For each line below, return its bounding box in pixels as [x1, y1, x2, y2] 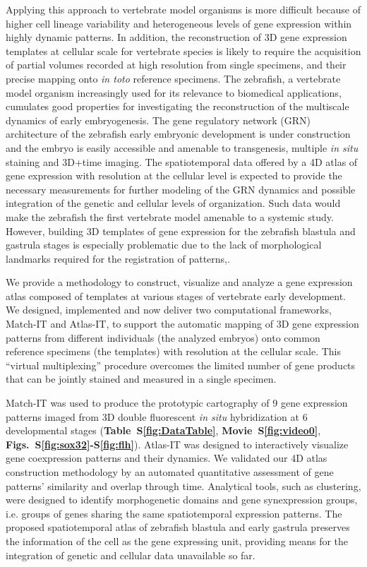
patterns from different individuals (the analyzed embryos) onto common [6, 330, 320, 345]
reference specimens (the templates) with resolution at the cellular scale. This [6, 344, 342, 359]
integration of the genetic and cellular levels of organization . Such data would [6, 196, 341, 210]
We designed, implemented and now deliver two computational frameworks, [6, 302, 332, 317]
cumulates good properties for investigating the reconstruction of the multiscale [6, 99, 349, 114]
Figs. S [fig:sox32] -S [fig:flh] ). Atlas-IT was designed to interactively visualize [6, 436, 349, 451]
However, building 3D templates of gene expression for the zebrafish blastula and [6, 223, 356, 238]
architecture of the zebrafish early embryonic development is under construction [6, 126, 351, 141]
